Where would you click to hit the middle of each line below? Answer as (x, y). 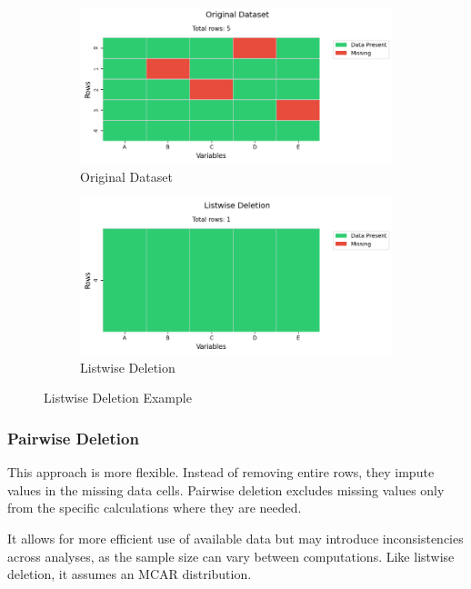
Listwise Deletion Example (118, 398)
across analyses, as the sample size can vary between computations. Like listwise (231, 556)
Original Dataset (126, 176)
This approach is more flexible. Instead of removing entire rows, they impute (221, 472)
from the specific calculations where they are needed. (155, 508)
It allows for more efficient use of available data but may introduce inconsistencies (235, 538)
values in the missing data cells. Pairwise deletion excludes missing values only (226, 489)
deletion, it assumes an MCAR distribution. (130, 574)
